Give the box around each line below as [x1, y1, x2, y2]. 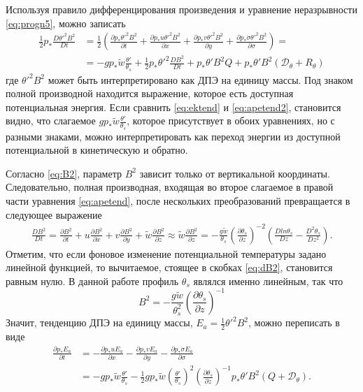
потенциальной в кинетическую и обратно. [6, 143, 188, 157]
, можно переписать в [248, 315, 340, 330]
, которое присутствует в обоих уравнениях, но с [127, 113, 335, 128]
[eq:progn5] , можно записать [6, 15, 126, 30]
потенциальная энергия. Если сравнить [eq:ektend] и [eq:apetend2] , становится [6, 99, 341, 114]
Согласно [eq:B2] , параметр [6, 166, 122, 180]
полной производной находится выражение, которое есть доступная [6, 86, 294, 101]
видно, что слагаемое [6, 113, 96, 128]
